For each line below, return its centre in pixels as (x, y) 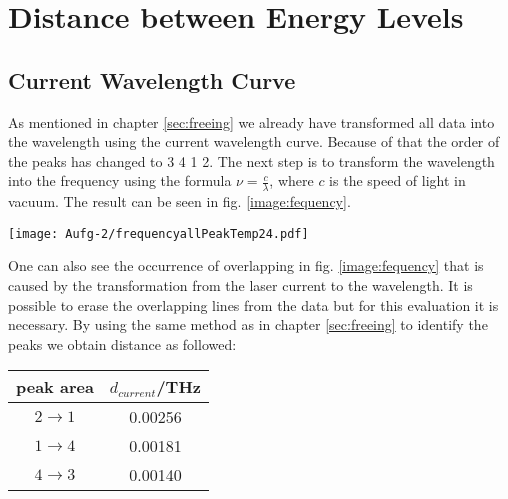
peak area (55, 387)
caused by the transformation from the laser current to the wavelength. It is (240, 285)
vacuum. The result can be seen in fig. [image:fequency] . (179, 201)
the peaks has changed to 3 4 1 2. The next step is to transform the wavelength (251, 160)
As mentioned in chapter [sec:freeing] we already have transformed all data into (251, 121)
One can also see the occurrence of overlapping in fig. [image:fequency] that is (246, 265)
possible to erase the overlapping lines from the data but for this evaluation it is (253, 304)
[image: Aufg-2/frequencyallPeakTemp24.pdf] (158, 233)
